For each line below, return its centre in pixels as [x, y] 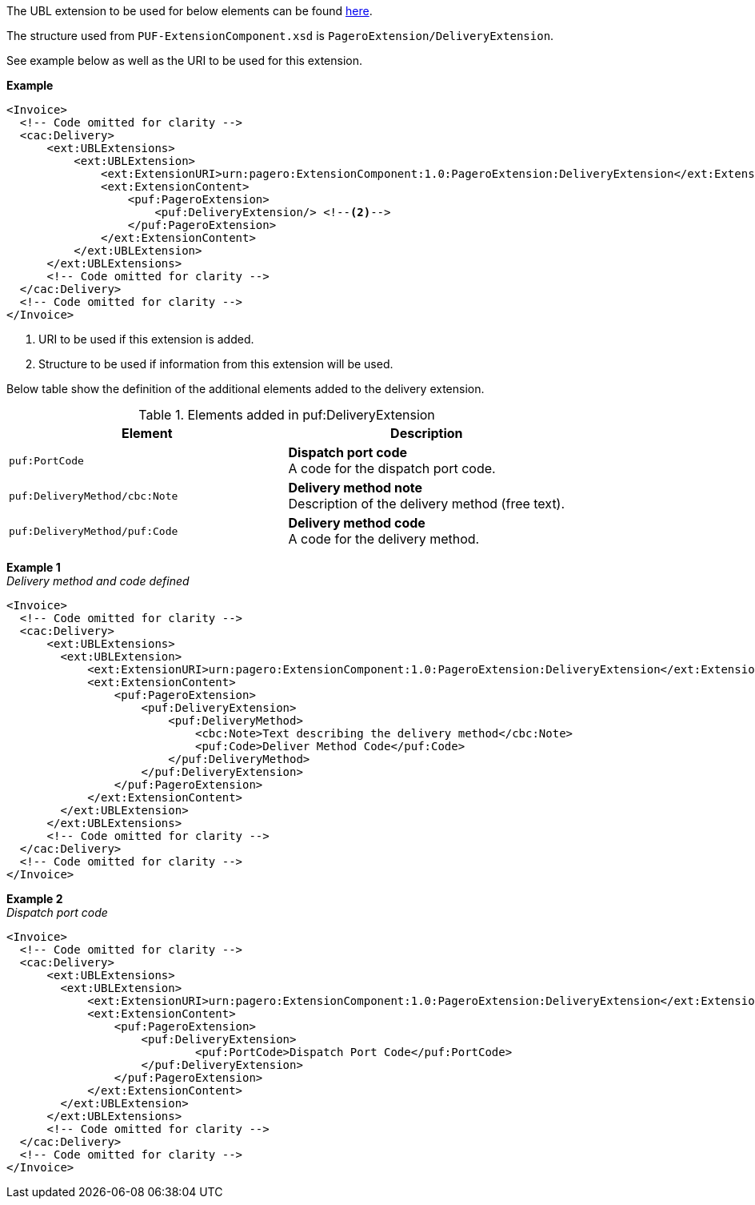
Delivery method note [355, 488]
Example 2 [35, 899]
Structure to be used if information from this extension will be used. [216, 364]
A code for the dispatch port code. [392, 468]
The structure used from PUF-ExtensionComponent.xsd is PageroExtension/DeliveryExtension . [280, 36]
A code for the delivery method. [384, 539]
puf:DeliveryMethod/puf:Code [94, 531]
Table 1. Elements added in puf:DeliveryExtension [287, 415]
